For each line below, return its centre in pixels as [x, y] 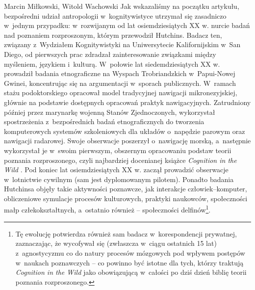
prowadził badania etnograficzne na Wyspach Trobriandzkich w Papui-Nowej [120, 73]
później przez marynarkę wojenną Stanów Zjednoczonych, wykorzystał [110, 112]
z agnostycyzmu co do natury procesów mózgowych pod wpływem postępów [130, 252]
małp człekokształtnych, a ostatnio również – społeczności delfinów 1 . [107, 209]
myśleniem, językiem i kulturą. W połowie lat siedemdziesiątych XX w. [112, 64]
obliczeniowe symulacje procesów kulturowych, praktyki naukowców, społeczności [126, 198]
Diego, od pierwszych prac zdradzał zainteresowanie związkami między [110, 54]
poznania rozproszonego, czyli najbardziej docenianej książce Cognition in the [120, 160]
